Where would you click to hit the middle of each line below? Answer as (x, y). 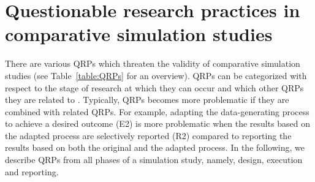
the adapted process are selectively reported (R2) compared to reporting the (148, 135)
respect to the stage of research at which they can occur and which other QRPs (154, 87)
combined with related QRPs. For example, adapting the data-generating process (157, 111)
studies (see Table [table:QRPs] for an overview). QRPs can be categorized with (156, 75)
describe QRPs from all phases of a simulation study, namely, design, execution (154, 160)
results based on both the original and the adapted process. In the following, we (155, 147)
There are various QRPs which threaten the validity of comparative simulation (153, 63)
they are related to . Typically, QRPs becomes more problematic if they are (147, 100)
